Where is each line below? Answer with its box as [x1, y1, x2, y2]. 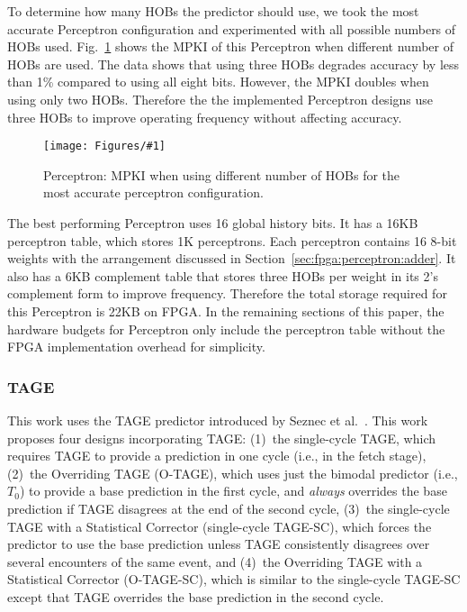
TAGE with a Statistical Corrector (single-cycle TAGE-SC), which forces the [7, 516, 432, 535]
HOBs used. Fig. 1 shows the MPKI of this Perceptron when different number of [7, 37, 454, 56]
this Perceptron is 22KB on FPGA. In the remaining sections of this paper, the [7, 301, 445, 320]
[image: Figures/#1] [43, 140, 166, 153]
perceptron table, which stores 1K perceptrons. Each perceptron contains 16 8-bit [7, 231, 457, 250]
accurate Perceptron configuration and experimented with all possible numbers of [7, 19, 456, 38]
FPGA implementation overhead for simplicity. [7, 337, 265, 356]
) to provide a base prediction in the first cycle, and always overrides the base [19, 481, 447, 500]
